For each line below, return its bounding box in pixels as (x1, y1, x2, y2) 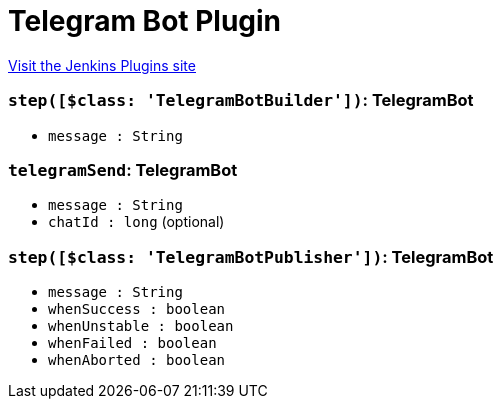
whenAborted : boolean (48, 352, 226, 368)
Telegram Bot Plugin (8, 4, 282, 38)
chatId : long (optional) (48, 213, 225, 231)
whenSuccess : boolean (48, 301, 226, 317)
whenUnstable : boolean (48, 318, 234, 334)
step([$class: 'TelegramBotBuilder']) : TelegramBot (8, 90, 474, 111)
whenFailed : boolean (48, 335, 217, 351)
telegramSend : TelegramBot (8, 159, 238, 180)
